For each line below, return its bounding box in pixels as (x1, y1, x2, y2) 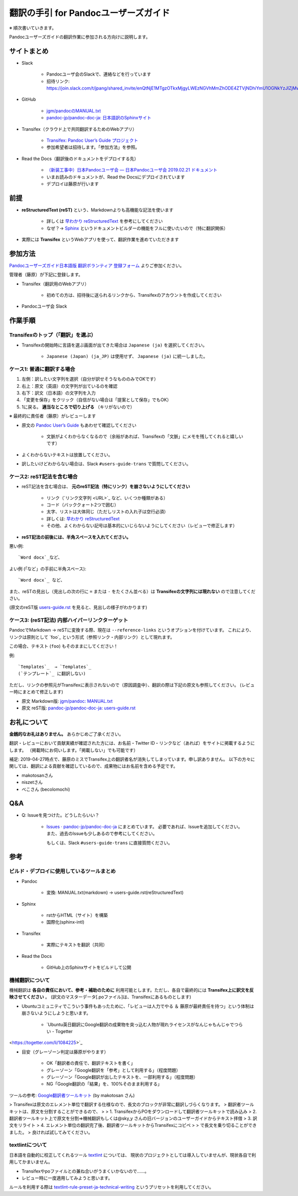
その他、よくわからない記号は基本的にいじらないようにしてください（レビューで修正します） (46, 522, 238, 529)
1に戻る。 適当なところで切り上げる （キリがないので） (21, 404, 135, 410)
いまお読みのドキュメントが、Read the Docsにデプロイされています (46, 174, 185, 180)
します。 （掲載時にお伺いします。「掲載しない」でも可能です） (9, 747, 139, 753)
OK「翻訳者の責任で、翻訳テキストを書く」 (46, 1060, 136, 1066)
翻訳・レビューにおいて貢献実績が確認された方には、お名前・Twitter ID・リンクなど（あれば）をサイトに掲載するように (9, 740, 255, 746)
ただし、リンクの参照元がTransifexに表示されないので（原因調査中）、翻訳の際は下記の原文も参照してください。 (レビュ (9, 682, 255, 688)
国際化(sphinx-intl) (46, 919, 84, 925)
